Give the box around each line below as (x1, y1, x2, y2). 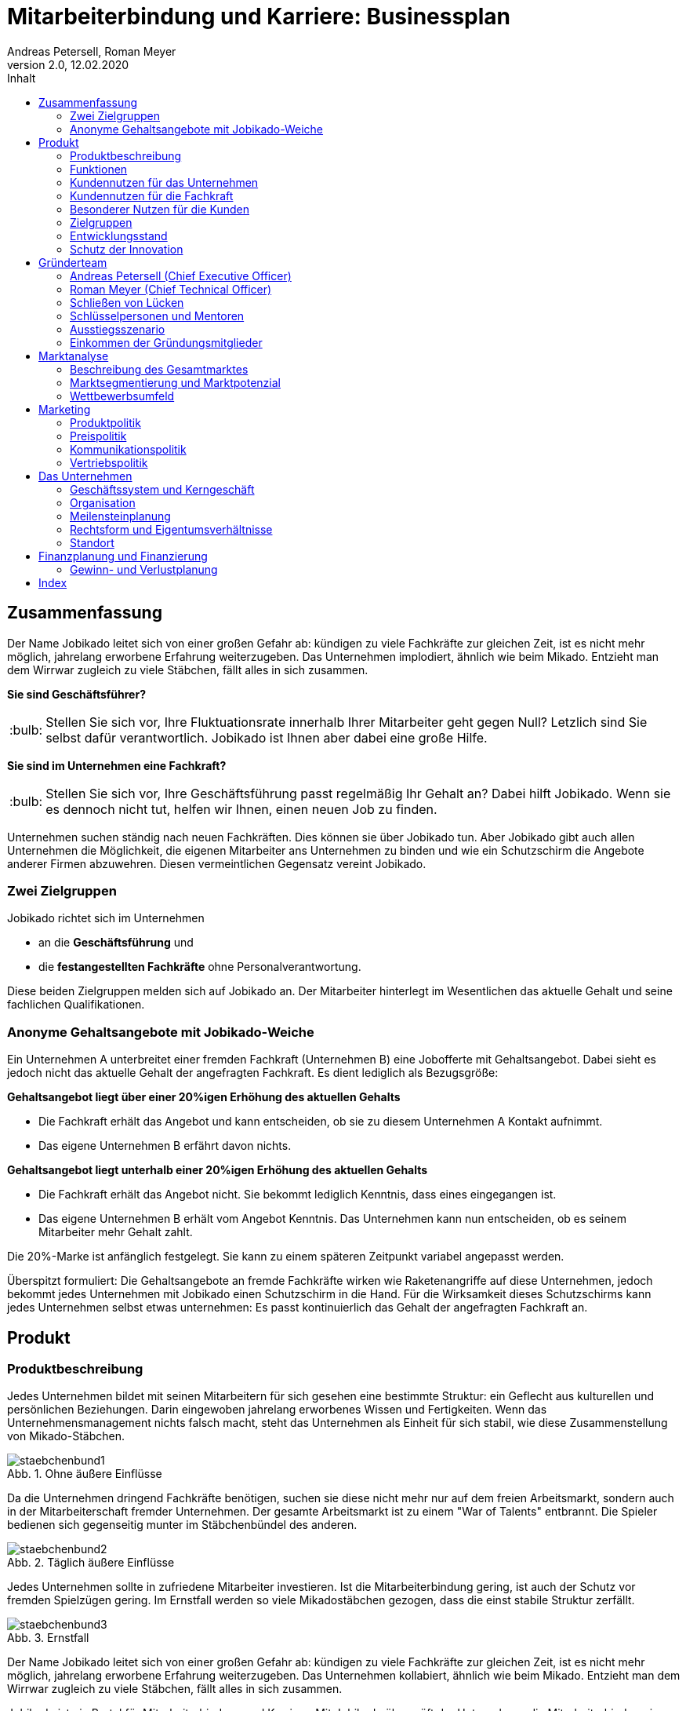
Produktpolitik (70, 415, 141, 429)
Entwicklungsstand (70, 228, 168, 243)
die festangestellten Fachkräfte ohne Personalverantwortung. (38, 960, 361, 974)
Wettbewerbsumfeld (70, 389, 175, 403)
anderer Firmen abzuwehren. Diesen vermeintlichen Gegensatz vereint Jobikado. (7, 856, 426, 870)
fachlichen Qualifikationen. (7, 998, 145, 1012)
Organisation (70, 495, 136, 509)
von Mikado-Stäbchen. (7, 1429, 125, 1443)
